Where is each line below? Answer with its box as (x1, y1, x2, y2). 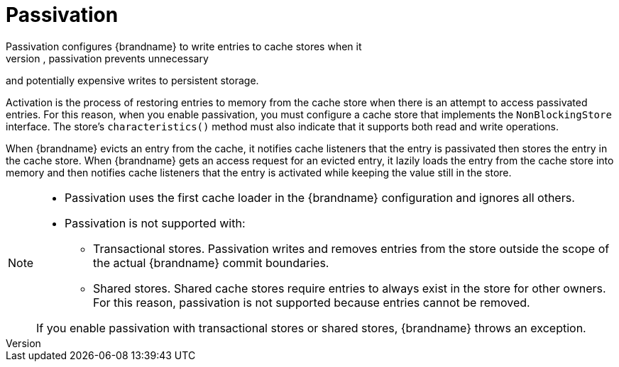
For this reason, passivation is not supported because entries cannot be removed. (93, 295, 530, 310)
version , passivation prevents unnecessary (6, 52, 209, 64)
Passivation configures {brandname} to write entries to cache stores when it (6, 40, 362, 52)
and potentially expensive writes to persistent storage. (6, 74, 259, 86)
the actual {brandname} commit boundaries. (93, 255, 329, 270)
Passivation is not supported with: (65, 215, 246, 230)
